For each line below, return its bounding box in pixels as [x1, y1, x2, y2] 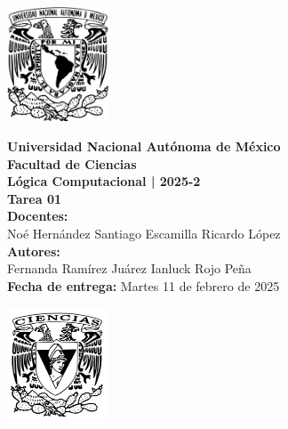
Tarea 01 [7, 189, 61, 207]
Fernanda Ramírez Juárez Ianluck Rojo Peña [7, 259, 252, 278]
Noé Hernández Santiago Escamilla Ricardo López [7, 224, 281, 243]
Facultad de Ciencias [7, 154, 137, 173]
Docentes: [7, 206, 68, 225]
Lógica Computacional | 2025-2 [7, 172, 201, 190]
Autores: [7, 241, 60, 260]
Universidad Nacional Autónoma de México [7, 137, 281, 156]
